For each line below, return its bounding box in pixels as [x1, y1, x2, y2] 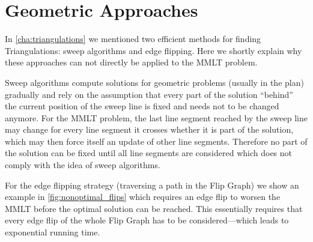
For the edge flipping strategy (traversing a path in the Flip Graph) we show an [5, 178, 299, 191]
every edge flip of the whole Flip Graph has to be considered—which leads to [5, 214, 289, 226]
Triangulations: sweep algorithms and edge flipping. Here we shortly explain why [5, 44, 302, 56]
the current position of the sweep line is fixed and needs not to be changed [5, 100, 279, 112]
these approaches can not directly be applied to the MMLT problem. [5, 56, 258, 68]
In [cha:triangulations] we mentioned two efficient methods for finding [5, 32, 261, 45]
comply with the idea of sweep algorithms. [5, 159, 160, 171]
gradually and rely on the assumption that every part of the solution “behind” [5, 88, 293, 100]
